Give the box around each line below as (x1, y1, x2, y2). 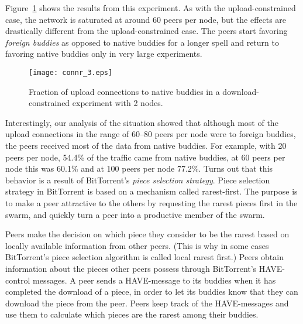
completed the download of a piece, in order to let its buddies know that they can (5, 285, 298, 298)
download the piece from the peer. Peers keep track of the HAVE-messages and (5, 296, 289, 309)
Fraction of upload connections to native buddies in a (29, 85, 220, 97)
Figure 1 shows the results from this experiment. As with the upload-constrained (5, 2, 296, 13)
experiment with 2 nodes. (72, 97, 163, 109)
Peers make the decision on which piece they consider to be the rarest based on (5, 228, 290, 240)
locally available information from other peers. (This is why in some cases (5, 239, 269, 251)
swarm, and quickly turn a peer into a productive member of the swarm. (5, 208, 265, 220)
